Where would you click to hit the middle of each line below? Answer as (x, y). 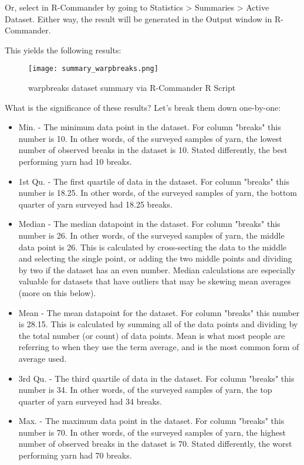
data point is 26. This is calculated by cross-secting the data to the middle (153, 247)
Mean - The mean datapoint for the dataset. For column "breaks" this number (159, 312)
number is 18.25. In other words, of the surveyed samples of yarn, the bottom (158, 193)
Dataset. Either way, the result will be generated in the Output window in (139, 18)
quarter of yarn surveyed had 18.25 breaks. (95, 204)
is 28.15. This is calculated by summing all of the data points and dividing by (158, 324)
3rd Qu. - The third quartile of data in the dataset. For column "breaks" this (156, 378)
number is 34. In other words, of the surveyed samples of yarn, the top (145, 390)
